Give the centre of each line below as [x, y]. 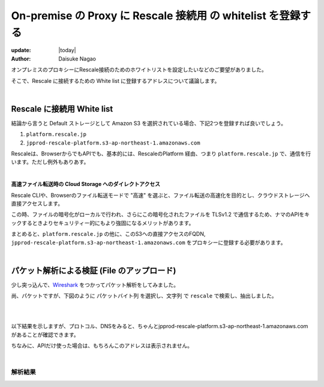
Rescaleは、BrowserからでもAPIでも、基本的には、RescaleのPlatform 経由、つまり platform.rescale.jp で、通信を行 [161, 154]
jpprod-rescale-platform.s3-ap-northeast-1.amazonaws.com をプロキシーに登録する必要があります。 [148, 242]
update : [21, 50]
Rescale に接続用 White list [62, 109]
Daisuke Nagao [77, 58]
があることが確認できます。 [45, 334]
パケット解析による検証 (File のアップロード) [94, 270]
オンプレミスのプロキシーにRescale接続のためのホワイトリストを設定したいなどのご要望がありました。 [139, 70]
